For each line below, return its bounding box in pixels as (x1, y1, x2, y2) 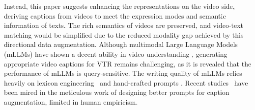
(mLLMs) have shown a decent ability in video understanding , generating (4, 48, 227, 59)
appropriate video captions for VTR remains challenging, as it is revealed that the (4, 58, 252, 68)
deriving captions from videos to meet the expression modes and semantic (4, 10, 226, 21)
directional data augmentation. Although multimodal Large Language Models (4, 39, 238, 49)
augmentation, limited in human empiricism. (4, 96, 138, 107)
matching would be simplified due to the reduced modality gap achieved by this (4, 29, 244, 40)
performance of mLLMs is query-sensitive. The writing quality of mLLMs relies (4, 68, 242, 78)
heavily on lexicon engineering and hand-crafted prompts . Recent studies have (4, 77, 248, 88)
